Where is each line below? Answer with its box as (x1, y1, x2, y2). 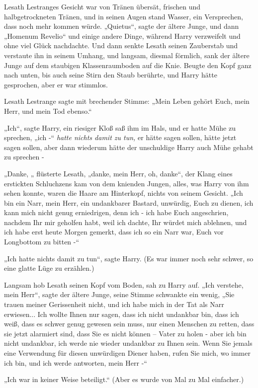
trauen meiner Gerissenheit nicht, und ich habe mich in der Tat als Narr (4, 299, 224, 310)
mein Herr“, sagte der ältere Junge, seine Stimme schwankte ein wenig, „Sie (4, 289, 235, 300)
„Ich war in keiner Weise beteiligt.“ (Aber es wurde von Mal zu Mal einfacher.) (4, 374, 244, 385)
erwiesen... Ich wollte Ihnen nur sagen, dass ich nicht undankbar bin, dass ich (4, 309, 239, 319)
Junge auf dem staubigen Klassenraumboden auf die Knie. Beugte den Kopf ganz (4, 60, 252, 70)
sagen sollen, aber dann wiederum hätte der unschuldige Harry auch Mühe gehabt (4, 142, 254, 152)
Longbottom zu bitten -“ (4, 236, 80, 247)
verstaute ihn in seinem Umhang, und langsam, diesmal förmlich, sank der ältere (4, 50, 250, 60)
